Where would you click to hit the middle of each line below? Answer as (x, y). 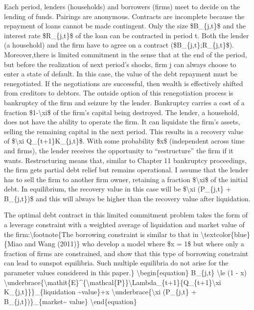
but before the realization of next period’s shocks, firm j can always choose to (120, 64)
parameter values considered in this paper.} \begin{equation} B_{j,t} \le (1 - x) (126, 273)
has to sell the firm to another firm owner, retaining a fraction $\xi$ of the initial (126, 179)
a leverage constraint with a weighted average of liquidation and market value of (124, 225)
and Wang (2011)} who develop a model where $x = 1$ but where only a (134, 244)
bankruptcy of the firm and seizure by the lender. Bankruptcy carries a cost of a (124, 102)
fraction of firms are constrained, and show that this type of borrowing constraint (126, 253)
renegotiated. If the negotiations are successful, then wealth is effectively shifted (124, 83)
